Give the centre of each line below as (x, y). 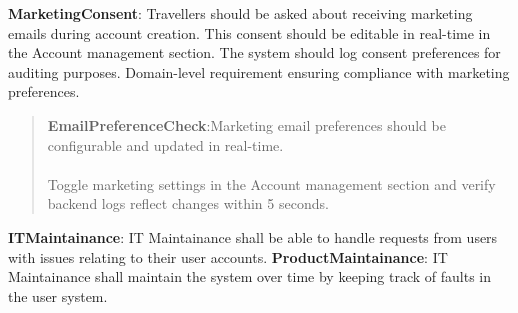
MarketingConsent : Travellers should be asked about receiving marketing (240, 13)
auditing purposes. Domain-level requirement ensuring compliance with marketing (259, 71)
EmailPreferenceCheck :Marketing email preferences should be (246, 124)
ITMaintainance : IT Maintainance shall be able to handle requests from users (253, 236)
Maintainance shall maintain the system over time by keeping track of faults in (249, 276)
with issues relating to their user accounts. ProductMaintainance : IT (228, 256)
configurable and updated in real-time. (165, 144)
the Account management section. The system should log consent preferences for (254, 52)
